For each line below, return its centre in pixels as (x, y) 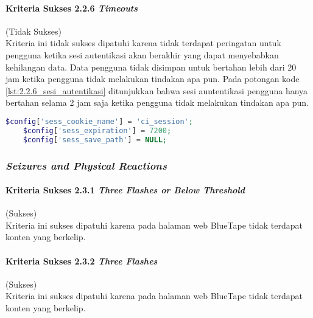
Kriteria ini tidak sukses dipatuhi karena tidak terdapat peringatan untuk (143, 43)
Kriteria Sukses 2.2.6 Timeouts (72, 8)
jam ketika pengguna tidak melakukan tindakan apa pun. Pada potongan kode (153, 79)
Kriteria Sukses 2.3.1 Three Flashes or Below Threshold (125, 190)
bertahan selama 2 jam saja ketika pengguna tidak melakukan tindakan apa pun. (157, 102)
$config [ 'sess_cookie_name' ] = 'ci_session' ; (99, 121)
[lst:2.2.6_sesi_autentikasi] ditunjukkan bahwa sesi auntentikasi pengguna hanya (157, 90)
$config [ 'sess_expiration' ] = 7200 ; (97, 130)
